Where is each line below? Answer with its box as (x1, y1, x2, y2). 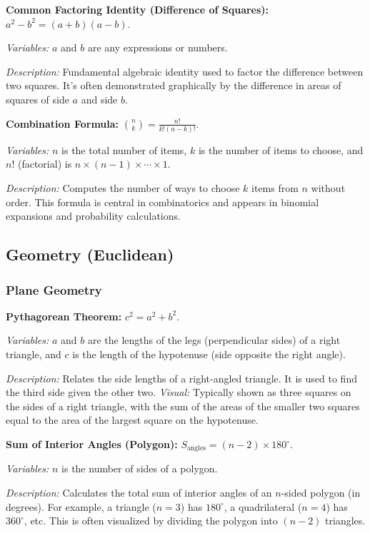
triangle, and (6, 347, 61, 362)
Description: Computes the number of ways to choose (6, 181, 240, 196)
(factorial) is (17, 156, 72, 171)
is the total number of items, (61, 142, 187, 157)
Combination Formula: (6, 116, 119, 131)
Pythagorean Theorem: (6, 308, 122, 323)
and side (81, 91, 118, 106)
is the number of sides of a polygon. (61, 461, 218, 476)
